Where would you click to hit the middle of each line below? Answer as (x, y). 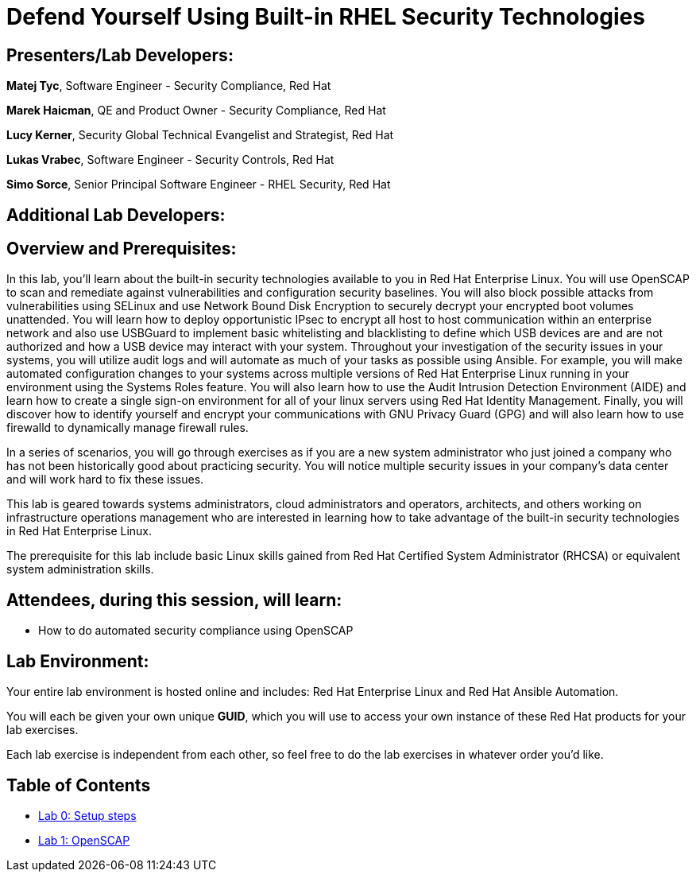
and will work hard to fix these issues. (105, 480)
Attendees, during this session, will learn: (174, 600)
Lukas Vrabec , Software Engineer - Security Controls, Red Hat (170, 160)
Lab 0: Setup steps (87, 815)
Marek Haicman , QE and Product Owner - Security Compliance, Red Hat (196, 111)
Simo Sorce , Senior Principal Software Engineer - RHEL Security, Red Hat (199, 185)
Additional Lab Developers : (116, 215)
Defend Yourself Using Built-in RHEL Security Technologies (326, 17)
